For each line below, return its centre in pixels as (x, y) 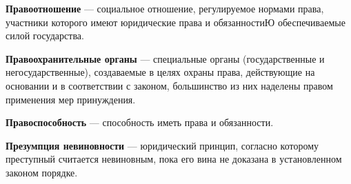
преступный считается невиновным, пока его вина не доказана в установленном (174, 159)
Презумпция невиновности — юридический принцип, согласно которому (162, 145)
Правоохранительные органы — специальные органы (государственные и (165, 58)
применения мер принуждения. (71, 99)
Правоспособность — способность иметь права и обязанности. (140, 122)
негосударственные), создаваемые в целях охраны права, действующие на (160, 72)
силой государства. (45, 35)
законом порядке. (42, 172)
